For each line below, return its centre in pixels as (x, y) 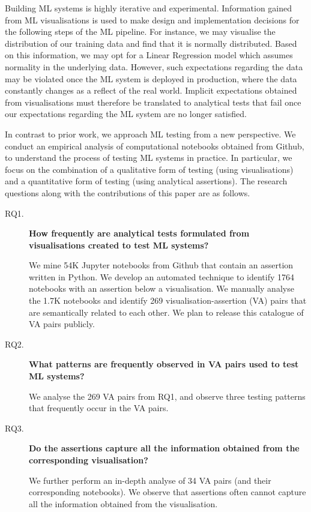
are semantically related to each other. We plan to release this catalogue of (166, 312)
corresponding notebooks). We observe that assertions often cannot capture (168, 492)
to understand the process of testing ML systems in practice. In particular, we (149, 158)
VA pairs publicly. (62, 324)
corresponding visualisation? (89, 460)
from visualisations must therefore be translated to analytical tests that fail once (153, 102)
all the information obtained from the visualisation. (123, 503)
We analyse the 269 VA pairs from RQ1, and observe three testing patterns (167, 396)
